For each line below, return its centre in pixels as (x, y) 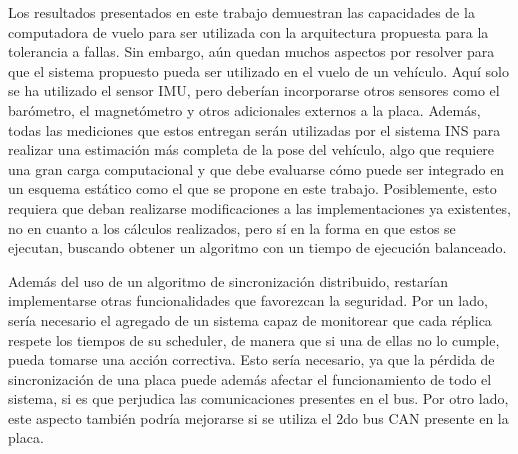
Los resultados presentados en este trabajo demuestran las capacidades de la (241, 12)
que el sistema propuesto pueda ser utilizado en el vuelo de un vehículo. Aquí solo (258, 70)
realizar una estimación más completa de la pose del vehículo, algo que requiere (251, 149)
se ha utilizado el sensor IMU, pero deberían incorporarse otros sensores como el (254, 90)
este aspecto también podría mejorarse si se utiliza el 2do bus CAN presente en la (258, 417)
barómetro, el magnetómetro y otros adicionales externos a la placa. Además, (244, 109)
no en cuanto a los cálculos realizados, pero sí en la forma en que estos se (232, 227)
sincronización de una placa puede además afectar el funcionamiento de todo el (250, 378)
